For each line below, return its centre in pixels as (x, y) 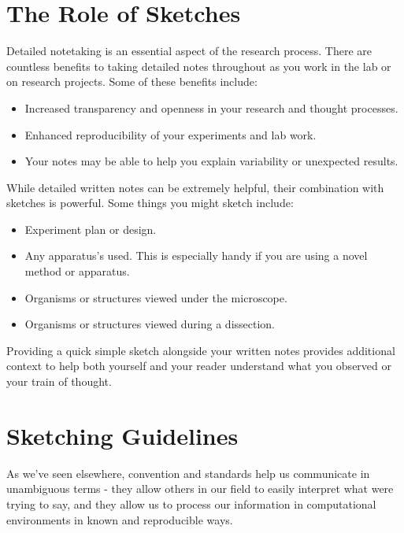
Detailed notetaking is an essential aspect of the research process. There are (189, 51)
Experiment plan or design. (91, 229)
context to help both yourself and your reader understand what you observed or (199, 366)
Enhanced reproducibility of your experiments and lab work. (170, 134)
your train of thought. (59, 381)
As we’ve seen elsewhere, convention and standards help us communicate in (188, 473)
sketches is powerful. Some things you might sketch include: (150, 203)
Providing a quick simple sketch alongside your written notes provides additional (201, 350)
